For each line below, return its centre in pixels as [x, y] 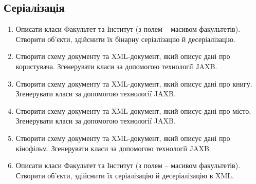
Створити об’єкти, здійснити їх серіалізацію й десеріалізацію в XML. [125, 175]
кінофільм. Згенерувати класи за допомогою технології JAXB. [113, 148]
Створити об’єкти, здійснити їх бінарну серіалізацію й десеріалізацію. [125, 39]
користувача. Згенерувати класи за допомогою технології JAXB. [116, 66]
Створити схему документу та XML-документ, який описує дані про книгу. [134, 83]
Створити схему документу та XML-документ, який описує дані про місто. [133, 110]
